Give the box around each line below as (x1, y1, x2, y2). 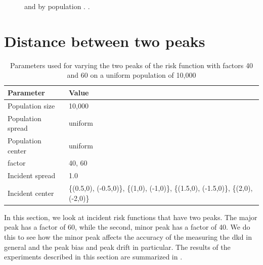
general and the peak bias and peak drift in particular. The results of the (4, 241, 231, 252)
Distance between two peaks (4, 30, 205, 51)
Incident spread (8, 170, 56, 181)
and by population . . (24, 1, 90, 11)
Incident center (8, 187, 54, 198)
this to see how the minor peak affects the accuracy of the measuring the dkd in (4, 232, 252, 242)
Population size (8, 100, 55, 111)
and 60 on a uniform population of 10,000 (67, 70, 196, 80)
